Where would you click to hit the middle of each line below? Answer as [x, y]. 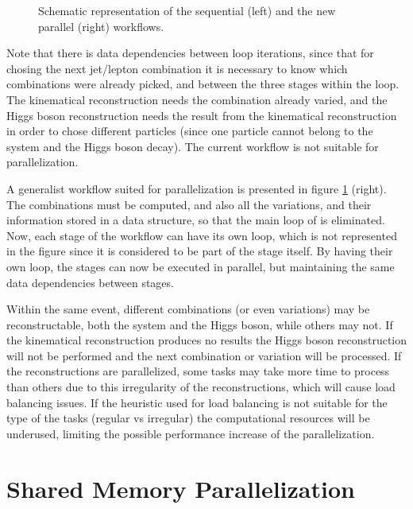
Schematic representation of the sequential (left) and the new [187, 10]
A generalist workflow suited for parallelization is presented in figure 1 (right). [197, 188]
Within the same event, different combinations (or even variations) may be [188, 309]
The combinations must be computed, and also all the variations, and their [189, 204]
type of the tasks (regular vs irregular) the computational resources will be [188, 418]
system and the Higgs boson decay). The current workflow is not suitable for [193, 146]
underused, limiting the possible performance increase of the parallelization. [191, 433]
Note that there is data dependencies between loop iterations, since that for [190, 53]
